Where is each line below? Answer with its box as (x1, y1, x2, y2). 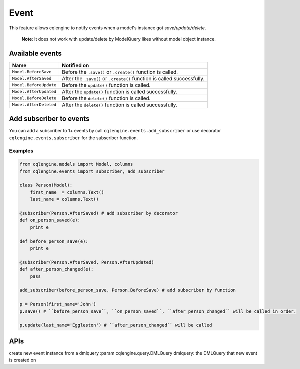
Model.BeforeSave (12, 69, 52, 75)
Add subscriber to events (9, 115, 90, 123)
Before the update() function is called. (62, 81, 151, 88)
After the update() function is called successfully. (62, 88, 177, 95)
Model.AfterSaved (12, 76, 52, 81)
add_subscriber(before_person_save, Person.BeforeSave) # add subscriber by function (19, 287, 236, 293)
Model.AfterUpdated (12, 89, 57, 94)
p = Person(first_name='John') (19, 301, 97, 307)
